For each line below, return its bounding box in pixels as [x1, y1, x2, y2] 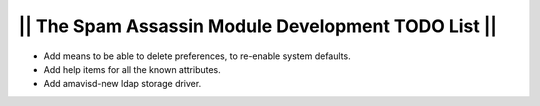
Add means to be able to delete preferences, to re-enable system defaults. [43, 50, 351, 62]
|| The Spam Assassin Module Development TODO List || [18, 15, 497, 37]
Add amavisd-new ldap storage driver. [43, 78, 202, 90]
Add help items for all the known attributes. [43, 63, 222, 75]
